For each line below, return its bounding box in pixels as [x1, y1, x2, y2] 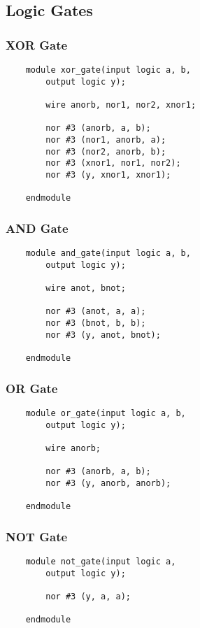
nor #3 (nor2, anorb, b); [45, 146, 166, 157]
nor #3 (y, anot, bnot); [45, 329, 161, 340]
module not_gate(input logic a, [25, 557, 176, 566]
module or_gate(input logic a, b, [25, 408, 186, 418]
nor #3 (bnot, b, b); [45, 318, 146, 329]
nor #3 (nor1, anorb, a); [45, 134, 166, 145]
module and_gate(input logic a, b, [25, 248, 191, 259]
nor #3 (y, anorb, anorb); [45, 478, 171, 488]
